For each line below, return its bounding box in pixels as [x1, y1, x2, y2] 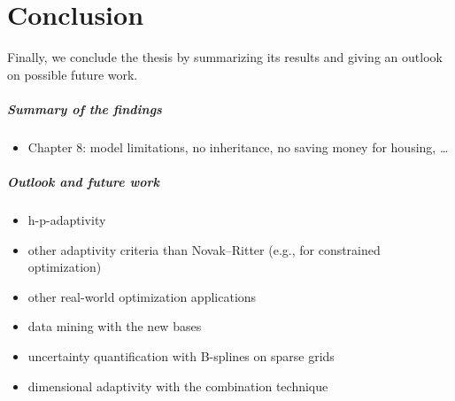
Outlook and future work [7, 173, 159, 191]
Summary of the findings [7, 99, 162, 118]
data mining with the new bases [27, 317, 202, 335]
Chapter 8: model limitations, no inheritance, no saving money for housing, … [27, 137, 449, 156]
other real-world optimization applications [27, 287, 257, 305]
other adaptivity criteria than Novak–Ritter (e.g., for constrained [27, 240, 381, 258]
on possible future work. [7, 65, 138, 83]
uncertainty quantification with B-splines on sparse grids [27, 347, 335, 365]
